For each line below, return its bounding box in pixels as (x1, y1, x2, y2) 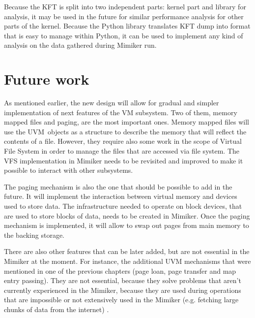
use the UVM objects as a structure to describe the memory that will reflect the (4, 126, 247, 136)
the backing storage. (4, 229, 65, 240)
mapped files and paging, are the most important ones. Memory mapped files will (4, 117, 249, 127)
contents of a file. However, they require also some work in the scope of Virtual (4, 136, 242, 146)
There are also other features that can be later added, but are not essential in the (4, 246, 250, 256)
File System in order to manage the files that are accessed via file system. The (4, 146, 240, 156)
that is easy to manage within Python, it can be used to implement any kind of (4, 30, 243, 40)
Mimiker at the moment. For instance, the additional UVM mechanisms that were (4, 256, 251, 266)
